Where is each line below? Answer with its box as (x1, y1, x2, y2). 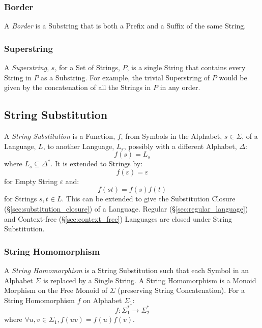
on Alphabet (83, 294, 122, 305)
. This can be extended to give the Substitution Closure (62, 193, 236, 204)
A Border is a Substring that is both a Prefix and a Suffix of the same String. (4, 20, 246, 31)
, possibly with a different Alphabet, (124, 140, 237, 151)
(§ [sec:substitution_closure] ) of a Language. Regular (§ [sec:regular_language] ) (4, 203, 248, 214)
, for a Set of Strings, (54, 62, 120, 73)
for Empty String (4, 175, 57, 186)
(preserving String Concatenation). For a (118, 285, 245, 295)
